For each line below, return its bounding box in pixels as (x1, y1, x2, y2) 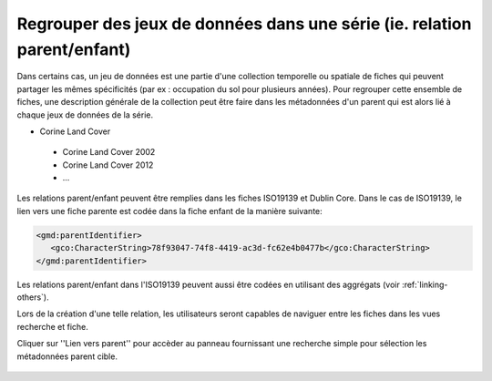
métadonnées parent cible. (16, 351, 118, 362)
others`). (16, 292, 49, 303)
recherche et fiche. (16, 321, 88, 332)
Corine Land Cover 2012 (62, 160, 154, 170)
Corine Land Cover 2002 (62, 147, 156, 158)
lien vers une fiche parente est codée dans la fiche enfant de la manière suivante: (16, 205, 323, 216)
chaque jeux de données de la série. (16, 109, 154, 120)
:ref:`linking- (401, 279, 448, 290)
